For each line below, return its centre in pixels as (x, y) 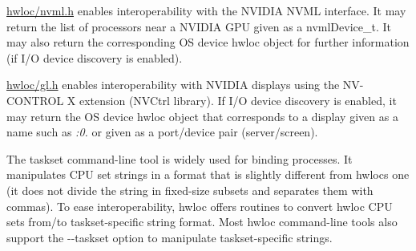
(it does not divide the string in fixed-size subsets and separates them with (190, 190)
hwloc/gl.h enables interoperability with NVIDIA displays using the (173, 85)
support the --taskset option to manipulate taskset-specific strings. (170, 237)
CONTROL (35, 100)
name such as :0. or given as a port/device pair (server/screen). (162, 132)
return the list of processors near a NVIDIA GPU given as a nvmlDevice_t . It (199, 26)
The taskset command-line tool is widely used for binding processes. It (180, 158)
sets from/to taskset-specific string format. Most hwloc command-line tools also (202, 222)
